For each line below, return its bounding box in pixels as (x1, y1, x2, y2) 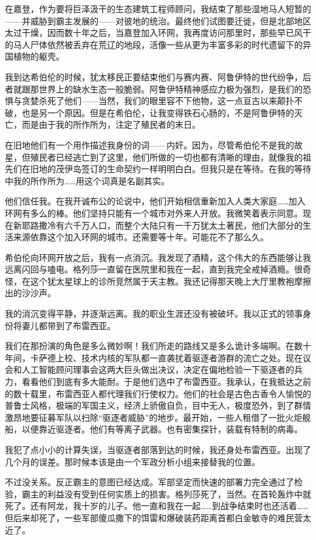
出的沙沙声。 (5, 286, 56, 299)
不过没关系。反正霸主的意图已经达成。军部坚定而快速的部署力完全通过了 (5, 476, 294, 488)
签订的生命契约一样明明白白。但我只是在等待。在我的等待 (81, 162, 311, 175)
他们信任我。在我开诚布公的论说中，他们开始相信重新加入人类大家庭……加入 (5, 195, 306, 207)
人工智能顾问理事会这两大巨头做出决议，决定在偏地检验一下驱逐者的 (21, 363, 294, 376)
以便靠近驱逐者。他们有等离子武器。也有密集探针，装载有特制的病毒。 (21, 423, 303, 435)
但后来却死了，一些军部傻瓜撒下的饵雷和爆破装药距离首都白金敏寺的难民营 (5, 511, 303, 524)
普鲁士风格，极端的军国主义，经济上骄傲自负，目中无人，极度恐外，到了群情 (5, 399, 311, 412)
